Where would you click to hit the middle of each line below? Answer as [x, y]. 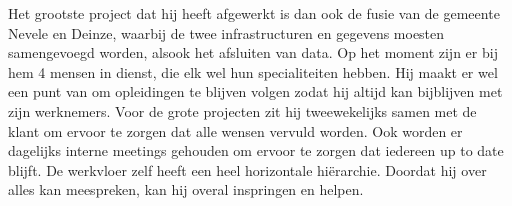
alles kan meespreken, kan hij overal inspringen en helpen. [186, 189]
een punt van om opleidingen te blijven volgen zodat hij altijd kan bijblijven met [255, 91]
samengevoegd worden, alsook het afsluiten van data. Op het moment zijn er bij [253, 52]
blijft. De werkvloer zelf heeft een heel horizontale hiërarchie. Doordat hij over [247, 169]
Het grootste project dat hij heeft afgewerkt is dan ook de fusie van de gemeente [254, 13]
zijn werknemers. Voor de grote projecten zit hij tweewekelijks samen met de [242, 110]
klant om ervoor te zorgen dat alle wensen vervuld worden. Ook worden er [235, 130]
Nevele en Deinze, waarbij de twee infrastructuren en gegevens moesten [226, 32]
